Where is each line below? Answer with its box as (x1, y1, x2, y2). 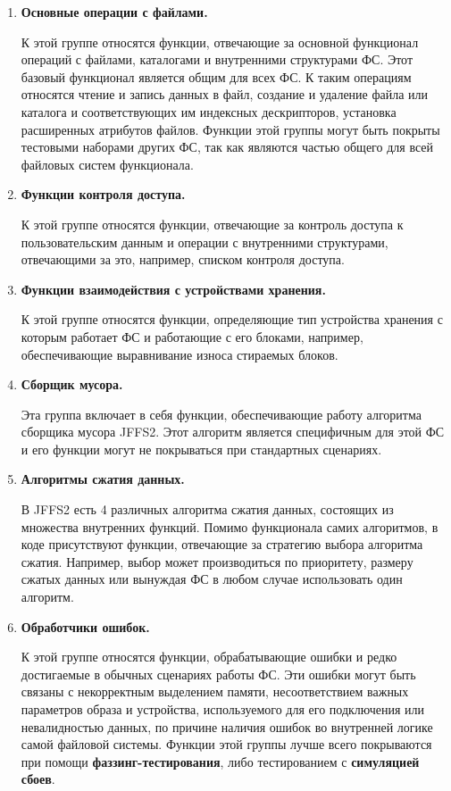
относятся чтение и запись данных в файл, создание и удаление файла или (21, 85, 429, 104)
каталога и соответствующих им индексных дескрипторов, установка (21, 102, 397, 121)
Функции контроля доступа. (21, 185, 186, 204)
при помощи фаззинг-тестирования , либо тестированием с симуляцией (21, 752, 420, 770)
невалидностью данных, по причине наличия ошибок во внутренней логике (21, 717, 433, 736)
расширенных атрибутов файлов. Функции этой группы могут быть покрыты (21, 120, 440, 138)
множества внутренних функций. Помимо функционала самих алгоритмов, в (21, 517, 438, 536)
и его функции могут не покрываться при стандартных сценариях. (21, 439, 382, 458)
